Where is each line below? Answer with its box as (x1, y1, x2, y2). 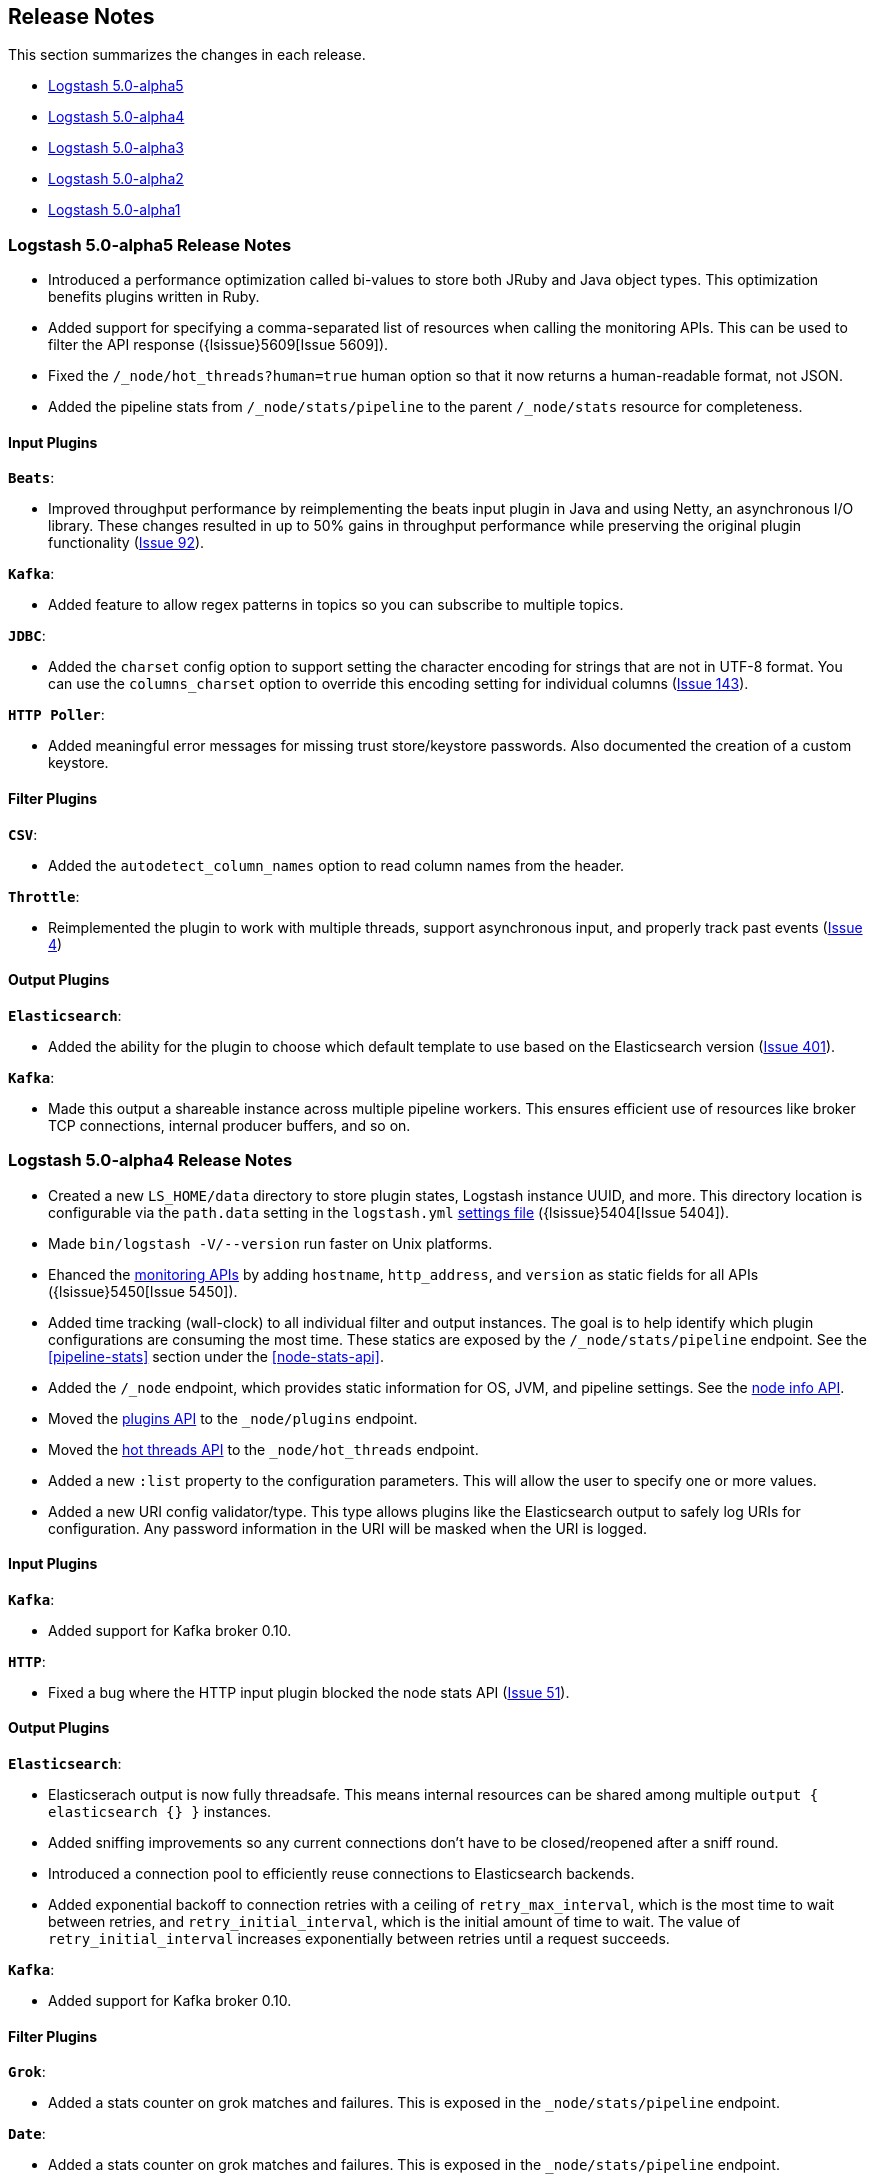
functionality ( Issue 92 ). (48, 534, 205, 552)
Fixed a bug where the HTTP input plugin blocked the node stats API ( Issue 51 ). (48, 1683, 570, 1701)
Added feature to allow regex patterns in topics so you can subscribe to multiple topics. (48, 596, 624, 614)
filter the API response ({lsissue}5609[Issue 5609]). (48, 336, 389, 354)
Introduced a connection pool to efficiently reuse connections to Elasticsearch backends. (48, 1865, 635, 1883)
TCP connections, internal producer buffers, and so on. (48, 1116, 411, 1134)
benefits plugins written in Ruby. (48, 288, 260, 306)
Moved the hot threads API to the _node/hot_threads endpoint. (48, 1440, 479, 1458)
